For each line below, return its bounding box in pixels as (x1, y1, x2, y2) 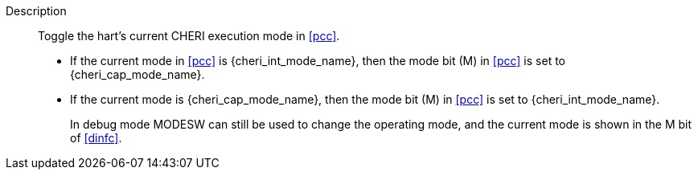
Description (6, 4, 67, 18)
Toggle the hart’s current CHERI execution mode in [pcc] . (38, 29, 340, 43)
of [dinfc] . (70, 131, 122, 145)
